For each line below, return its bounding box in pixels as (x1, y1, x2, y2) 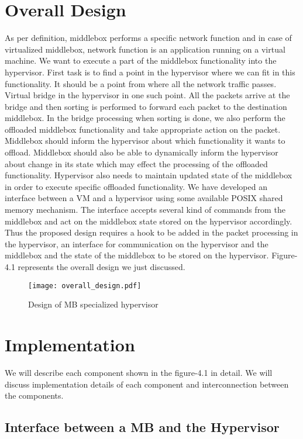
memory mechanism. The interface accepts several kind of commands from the (5, 203, 285, 216)
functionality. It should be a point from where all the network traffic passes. (5, 77, 277, 89)
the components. (5, 389, 64, 402)
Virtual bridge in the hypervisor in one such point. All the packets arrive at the (5, 89, 290, 101)
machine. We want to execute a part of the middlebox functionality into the (5, 54, 277, 67)
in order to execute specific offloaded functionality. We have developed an (5, 180, 267, 192)
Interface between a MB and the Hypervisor (5, 418, 280, 436)
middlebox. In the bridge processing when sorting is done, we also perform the (5, 112, 285, 124)
